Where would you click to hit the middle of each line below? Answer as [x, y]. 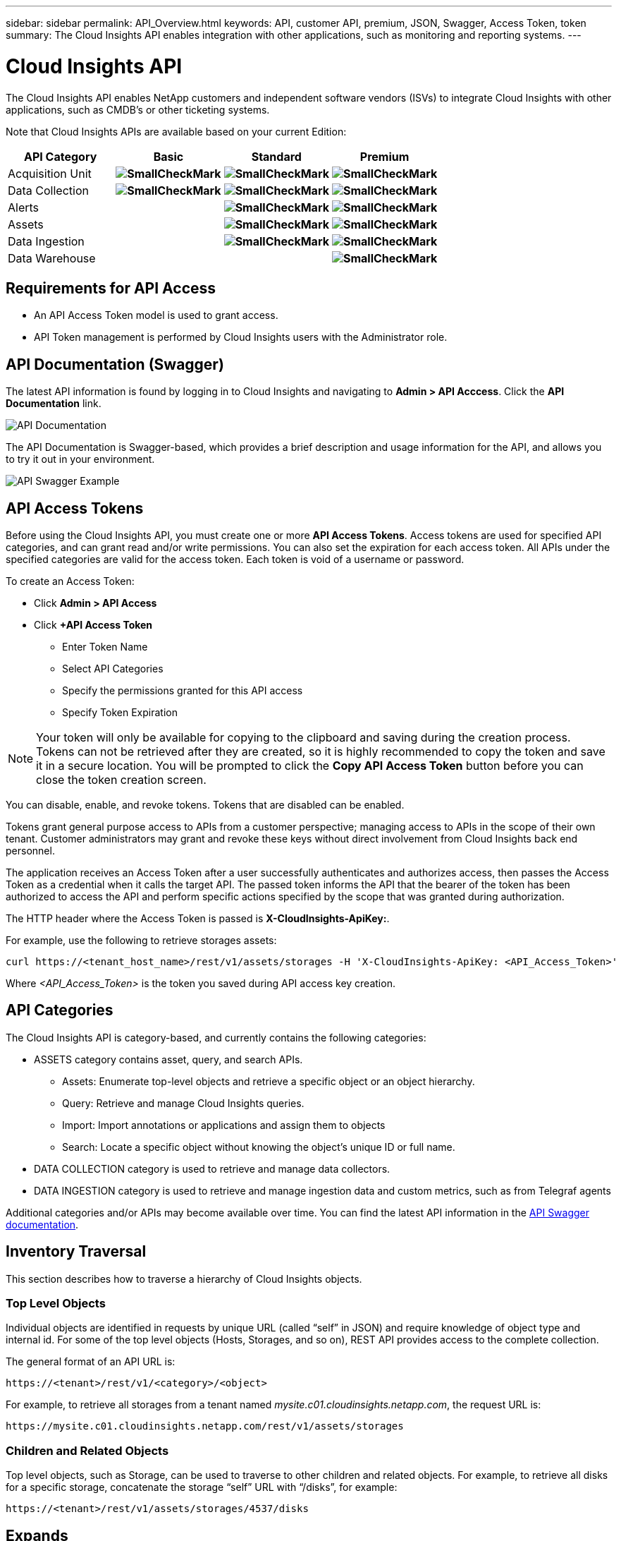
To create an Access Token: [70, 581]
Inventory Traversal [76, 1252]
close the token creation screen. [121, 780]
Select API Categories [113, 669]
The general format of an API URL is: [91, 1362]
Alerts [24, 207]
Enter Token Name [105, 647]
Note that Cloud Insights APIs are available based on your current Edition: [176, 131]
